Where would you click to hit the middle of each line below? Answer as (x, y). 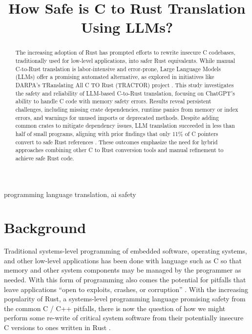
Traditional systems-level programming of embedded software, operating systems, (126, 251)
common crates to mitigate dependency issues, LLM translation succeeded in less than (125, 126)
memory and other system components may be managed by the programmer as (123, 270)
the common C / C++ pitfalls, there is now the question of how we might (115, 308)
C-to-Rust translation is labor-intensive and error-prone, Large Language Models (118, 69)
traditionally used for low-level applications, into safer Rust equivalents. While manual (125, 61)
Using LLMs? (127, 27)
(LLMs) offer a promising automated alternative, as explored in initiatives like (115, 77)
